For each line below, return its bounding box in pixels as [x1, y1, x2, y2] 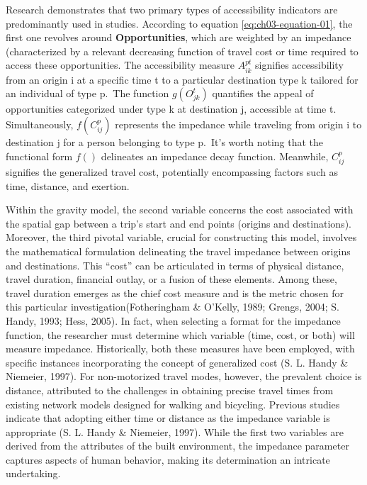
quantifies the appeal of [212, 86, 314, 101]
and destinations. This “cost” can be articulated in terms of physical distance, [6, 257, 344, 272]
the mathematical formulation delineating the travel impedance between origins [6, 243, 351, 258]
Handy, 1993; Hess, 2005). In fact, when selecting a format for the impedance [6, 313, 341, 328]
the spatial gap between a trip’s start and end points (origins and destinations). [6, 216, 351, 230]
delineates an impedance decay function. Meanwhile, [101, 148, 329, 163]
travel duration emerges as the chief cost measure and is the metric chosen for [6, 285, 344, 300]
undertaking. [6, 466, 61, 481]
